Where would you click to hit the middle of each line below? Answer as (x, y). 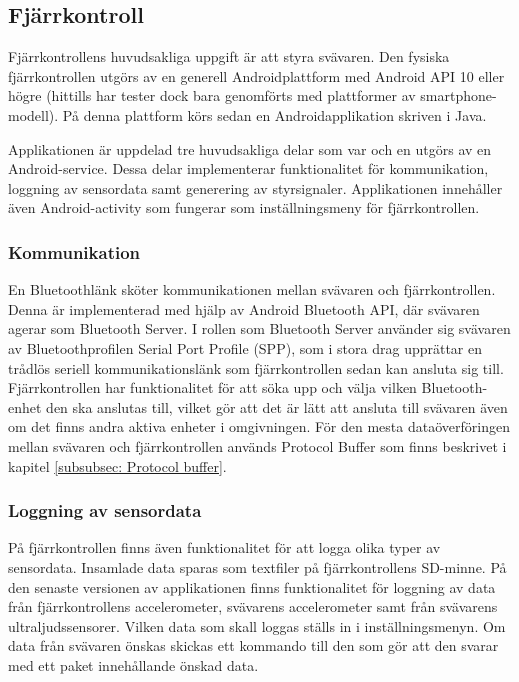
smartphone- (458, 95)
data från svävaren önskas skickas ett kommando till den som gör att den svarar (253, 645)
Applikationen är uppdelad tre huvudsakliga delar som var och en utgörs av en (250, 148)
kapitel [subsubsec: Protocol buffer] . (117, 465)
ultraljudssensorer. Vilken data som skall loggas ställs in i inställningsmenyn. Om (257, 625)
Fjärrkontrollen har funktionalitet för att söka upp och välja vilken (212, 387)
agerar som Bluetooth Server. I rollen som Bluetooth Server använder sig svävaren (259, 328)
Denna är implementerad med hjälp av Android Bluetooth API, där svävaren (244, 308)
